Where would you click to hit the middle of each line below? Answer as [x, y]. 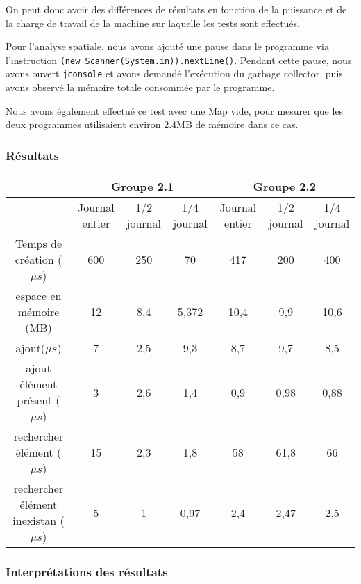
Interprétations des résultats [87, 572]
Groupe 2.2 [284, 187]
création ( [39, 260]
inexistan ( [39, 521]
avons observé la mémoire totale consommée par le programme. [140, 87]
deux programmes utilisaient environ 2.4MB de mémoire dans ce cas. [152, 124]
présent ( [39, 400]
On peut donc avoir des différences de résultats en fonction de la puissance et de [176, 9]
